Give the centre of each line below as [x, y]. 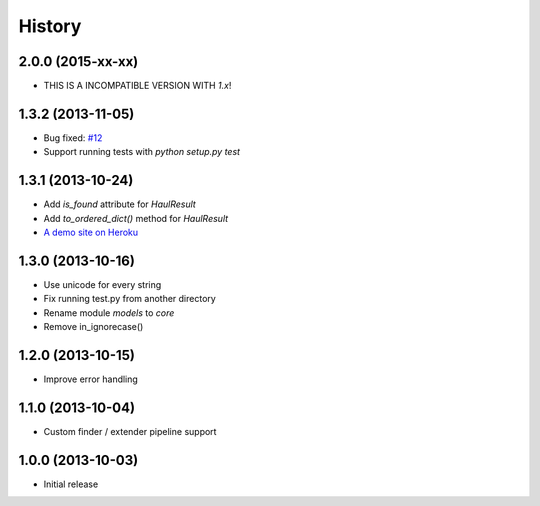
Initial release [71, 484]
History [50, 26]
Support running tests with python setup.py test [141, 152]
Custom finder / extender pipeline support [130, 431]
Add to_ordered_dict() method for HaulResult [136, 218]
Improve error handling [91, 379]
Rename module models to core [109, 312]
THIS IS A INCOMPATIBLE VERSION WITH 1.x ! [137, 86]
